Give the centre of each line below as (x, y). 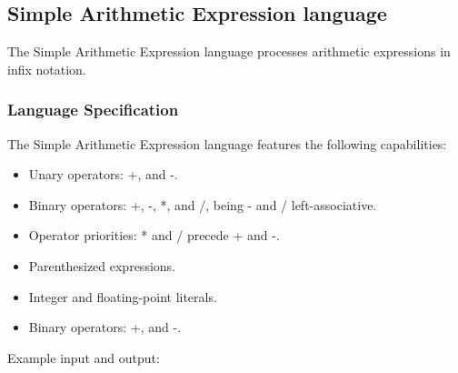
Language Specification (93, 110)
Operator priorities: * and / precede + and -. (154, 235)
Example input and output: (84, 357)
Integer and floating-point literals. (123, 296)
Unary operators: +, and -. (103, 174)
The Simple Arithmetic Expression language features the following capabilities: (227, 143)
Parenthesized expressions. (102, 265)
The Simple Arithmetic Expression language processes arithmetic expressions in (229, 51)
